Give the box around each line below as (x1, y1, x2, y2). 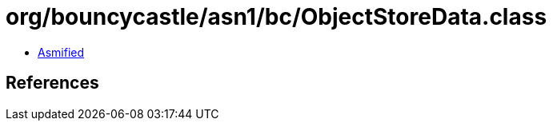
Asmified (38, 45, 85, 59)
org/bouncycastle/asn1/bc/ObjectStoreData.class (6, 3, 547, 30)
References (6, 73, 99, 93)
